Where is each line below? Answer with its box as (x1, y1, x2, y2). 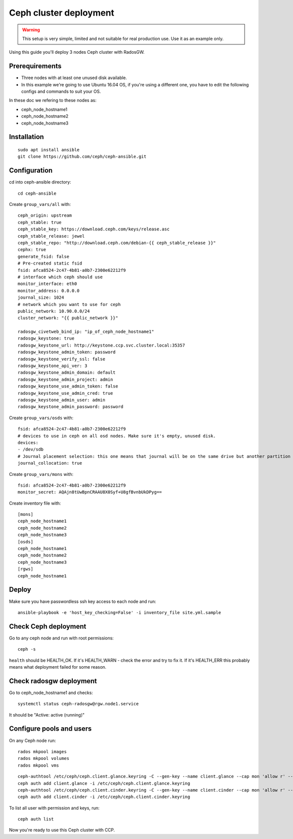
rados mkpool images (18, 749, 67, 754)
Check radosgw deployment (9, 676, 97, 685)
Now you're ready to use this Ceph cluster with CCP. (9, 827, 115, 833)
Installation (9, 133, 44, 141)
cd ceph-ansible (18, 190, 57, 196)
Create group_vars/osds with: (9, 415, 74, 421)
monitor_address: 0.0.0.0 (18, 288, 80, 293)
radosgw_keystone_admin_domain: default (18, 370, 116, 375)
